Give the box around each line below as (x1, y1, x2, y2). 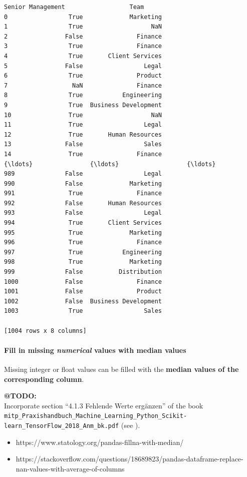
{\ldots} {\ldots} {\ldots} (4, 160, 216, 168)
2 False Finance (4, 33, 162, 40)
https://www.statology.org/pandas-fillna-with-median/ (16, 436, 184, 447)
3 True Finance (4, 43, 162, 50)
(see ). (121, 420, 140, 430)
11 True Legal (4, 121, 162, 129)
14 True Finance (4, 150, 162, 158)
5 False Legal (4, 62, 162, 70)
